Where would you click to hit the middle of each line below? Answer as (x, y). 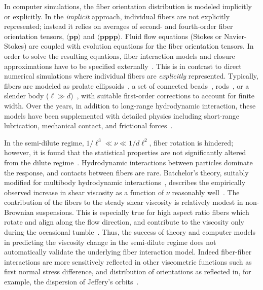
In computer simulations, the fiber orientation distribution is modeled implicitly (128, 6)
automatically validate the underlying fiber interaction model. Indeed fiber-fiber (128, 252)
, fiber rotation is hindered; (191, 142)
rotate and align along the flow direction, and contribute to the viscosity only (124, 222)
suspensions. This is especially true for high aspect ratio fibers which (143, 212)
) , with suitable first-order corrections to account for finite (162, 96)
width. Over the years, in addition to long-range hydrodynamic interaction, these (130, 105)
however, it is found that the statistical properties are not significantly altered (125, 152)
